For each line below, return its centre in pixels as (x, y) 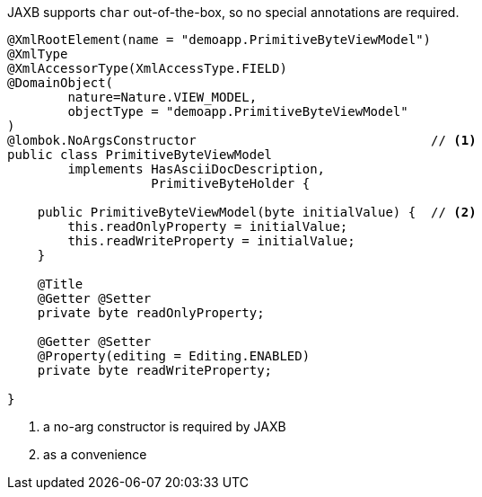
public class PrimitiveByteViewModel (140, 155)
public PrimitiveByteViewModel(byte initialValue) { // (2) (257, 212)
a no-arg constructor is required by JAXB (165, 426)
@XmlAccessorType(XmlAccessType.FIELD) (147, 68)
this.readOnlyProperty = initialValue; (208, 226)
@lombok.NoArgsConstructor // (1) (242, 140)
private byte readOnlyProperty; (151, 313)
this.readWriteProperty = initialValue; (211, 241)
